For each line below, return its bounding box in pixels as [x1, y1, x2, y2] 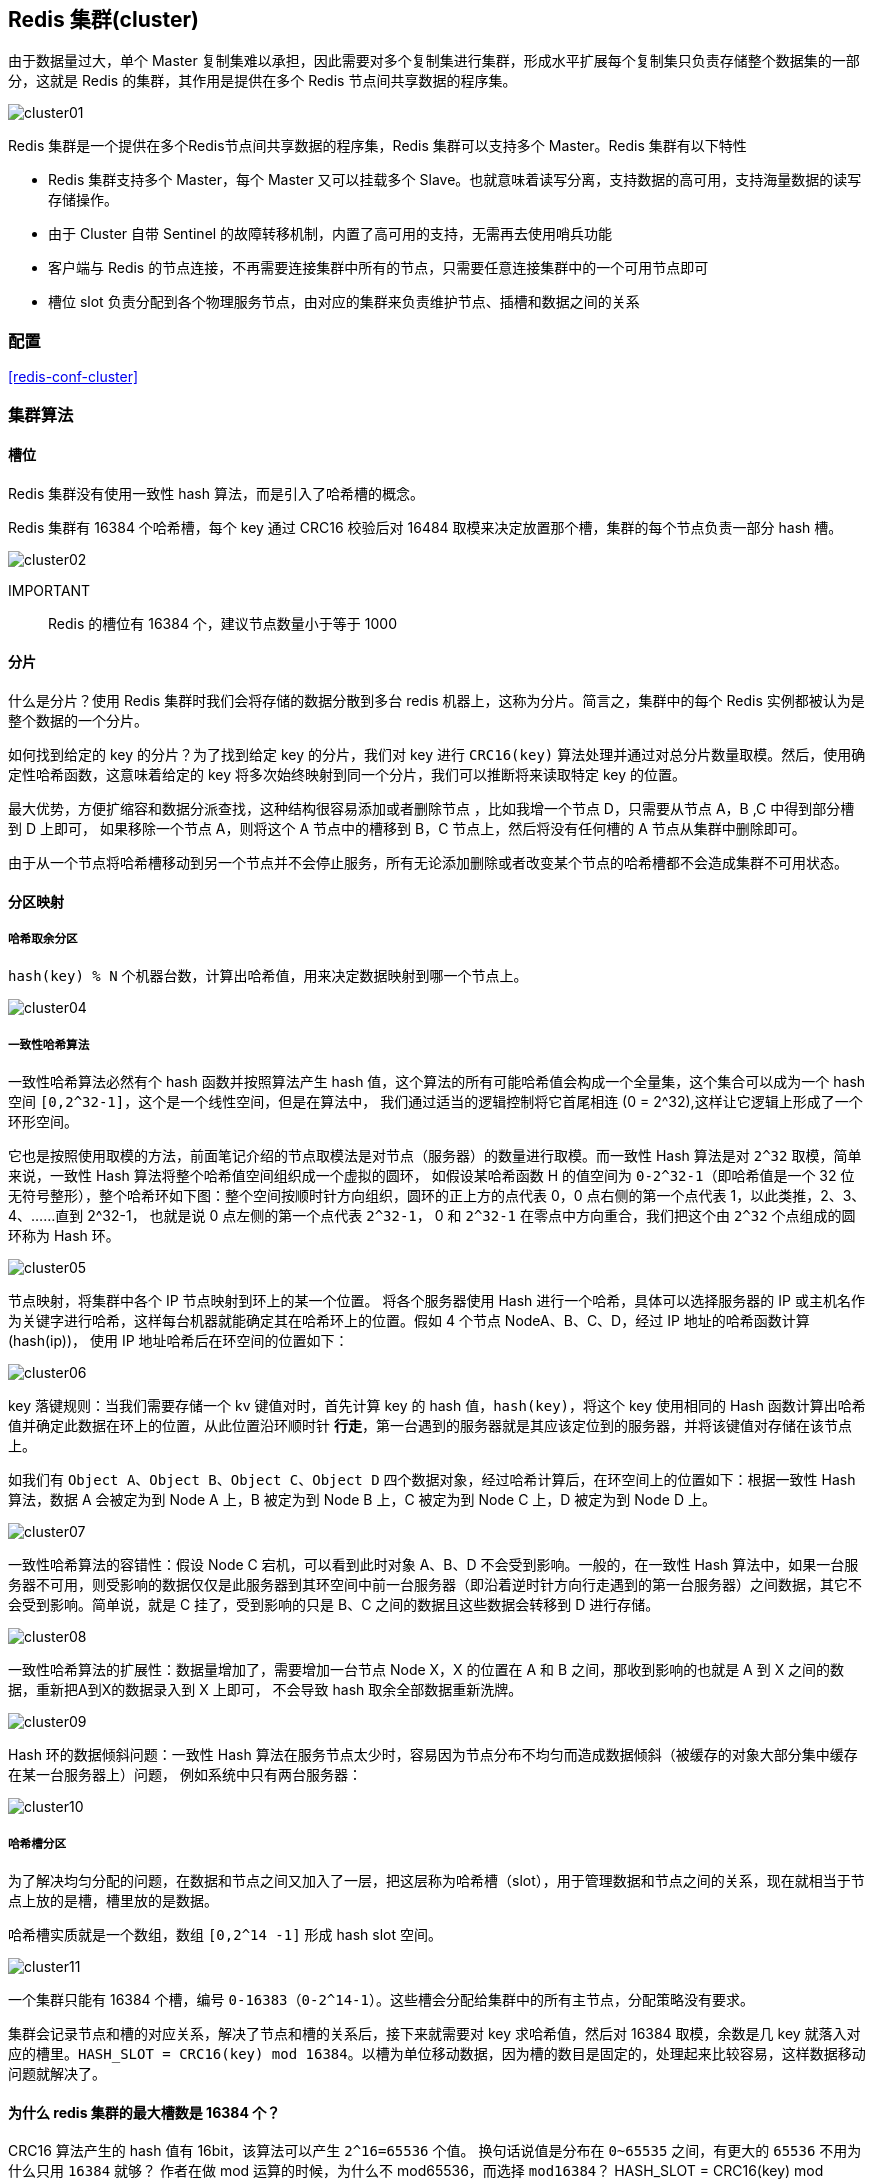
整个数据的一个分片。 [8, 711, 148, 729]
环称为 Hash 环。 [8, 1227, 120, 1245]
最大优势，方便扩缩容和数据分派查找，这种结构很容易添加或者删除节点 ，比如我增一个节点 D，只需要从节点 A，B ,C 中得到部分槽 [8, 799, 855, 817]
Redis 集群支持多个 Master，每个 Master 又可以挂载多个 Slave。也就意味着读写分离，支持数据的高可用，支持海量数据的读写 [48, 171, 862, 189]
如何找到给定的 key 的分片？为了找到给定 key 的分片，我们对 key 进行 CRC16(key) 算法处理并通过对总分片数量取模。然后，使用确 [8, 745, 866, 763]
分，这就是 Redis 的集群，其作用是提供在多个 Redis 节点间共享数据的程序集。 [8, 72, 517, 90]
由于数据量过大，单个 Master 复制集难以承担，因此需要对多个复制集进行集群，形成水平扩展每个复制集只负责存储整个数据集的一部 [8, 52, 860, 70]
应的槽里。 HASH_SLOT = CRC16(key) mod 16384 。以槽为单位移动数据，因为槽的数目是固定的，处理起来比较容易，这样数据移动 [8, 2044, 866, 2062]
